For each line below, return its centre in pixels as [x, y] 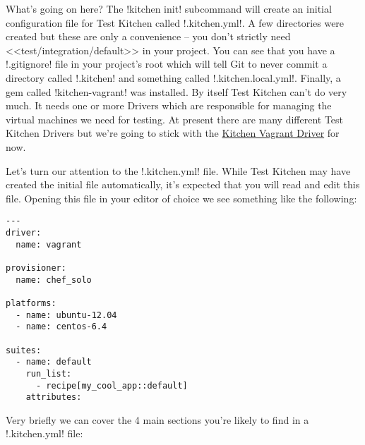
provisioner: [36, 268]
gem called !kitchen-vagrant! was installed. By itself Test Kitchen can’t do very [176, 91]
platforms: [31, 303]
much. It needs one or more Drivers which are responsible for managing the [169, 105]
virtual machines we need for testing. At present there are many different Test [175, 119]
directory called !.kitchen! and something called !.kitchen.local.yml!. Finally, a [173, 77]
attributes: [54, 397]
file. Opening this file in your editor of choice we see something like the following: [181, 198]
